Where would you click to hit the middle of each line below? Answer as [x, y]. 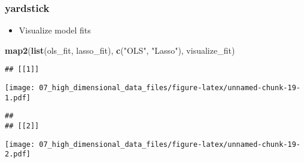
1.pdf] [18, 98]
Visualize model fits [55, 30]
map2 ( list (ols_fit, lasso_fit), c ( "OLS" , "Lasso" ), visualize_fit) [120, 50]
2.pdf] [18, 154]
